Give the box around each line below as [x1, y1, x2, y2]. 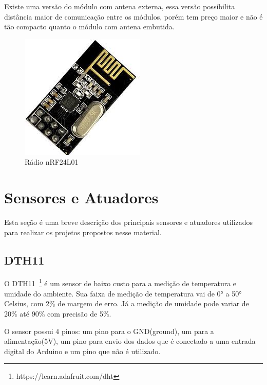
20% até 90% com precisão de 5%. [4, 308, 111, 319]
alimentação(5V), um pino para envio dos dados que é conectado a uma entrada [4, 336, 256, 346]
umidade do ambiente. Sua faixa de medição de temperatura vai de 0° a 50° [4, 288, 242, 299]
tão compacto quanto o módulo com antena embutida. [4, 21, 175, 32]
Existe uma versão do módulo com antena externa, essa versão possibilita [4, 1, 235, 11]
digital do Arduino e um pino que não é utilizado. [4, 345, 161, 356]
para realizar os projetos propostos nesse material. [4, 226, 162, 237]
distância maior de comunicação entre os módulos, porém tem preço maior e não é [4, 11, 263, 22]
